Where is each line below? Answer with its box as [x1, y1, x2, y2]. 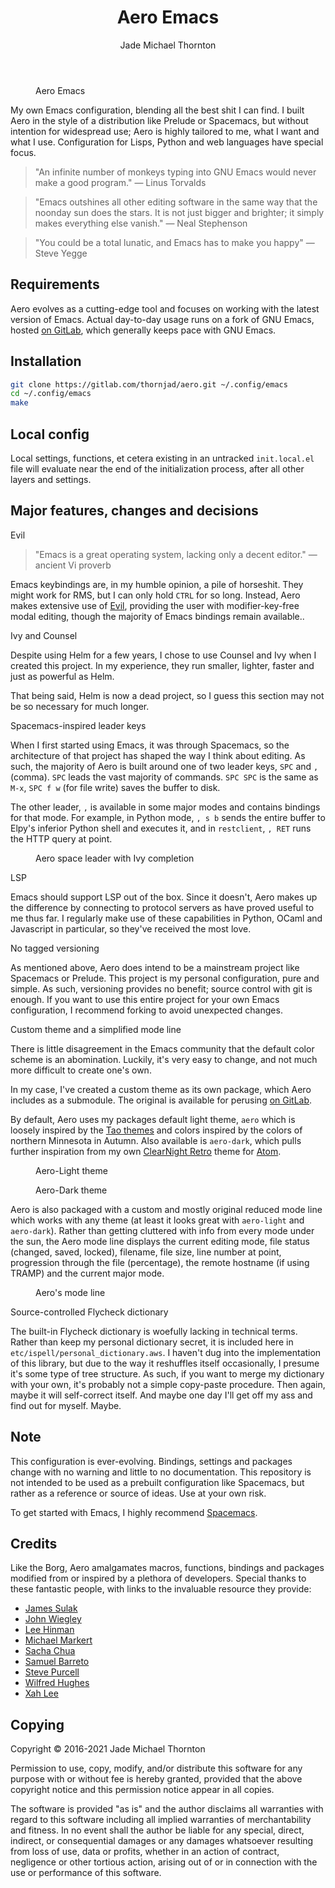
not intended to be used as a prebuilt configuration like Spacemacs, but [10, 1476, 305, 1488]
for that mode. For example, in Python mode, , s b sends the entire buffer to [10, 811, 326, 823]
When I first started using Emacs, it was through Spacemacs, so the [10, 739, 290, 751]
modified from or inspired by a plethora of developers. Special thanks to [10, 1572, 307, 1585]
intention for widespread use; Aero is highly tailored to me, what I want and [10, 125, 320, 137]
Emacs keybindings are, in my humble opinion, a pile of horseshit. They [10, 578, 304, 590]
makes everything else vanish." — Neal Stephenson [34, 217, 248, 229]
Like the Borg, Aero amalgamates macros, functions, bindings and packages [10, 1562, 325, 1574]
